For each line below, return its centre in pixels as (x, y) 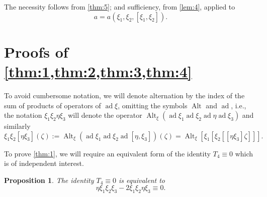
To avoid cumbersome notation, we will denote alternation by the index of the (124, 95)
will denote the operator (105, 115)
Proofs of (36, 51)
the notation (23, 115)
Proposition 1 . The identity (49, 180)
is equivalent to (142, 180)
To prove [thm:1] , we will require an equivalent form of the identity (107, 153)
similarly (17, 126)
